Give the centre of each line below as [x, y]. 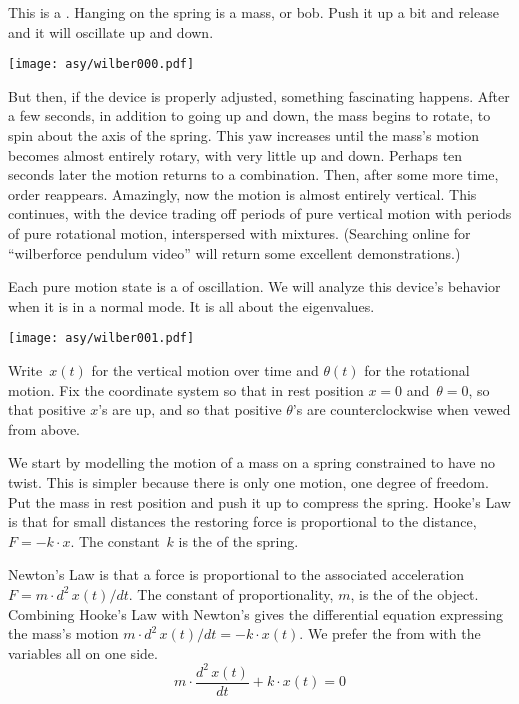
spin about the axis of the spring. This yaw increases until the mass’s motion [243, 135]
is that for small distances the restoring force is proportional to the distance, [242, 521]
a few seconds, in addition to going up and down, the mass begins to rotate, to [249, 115]
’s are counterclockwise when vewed [401, 409]
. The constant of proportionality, [231, 593]
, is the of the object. [414, 593]
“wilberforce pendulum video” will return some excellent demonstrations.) [234, 252]
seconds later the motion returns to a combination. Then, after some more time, [253, 174]
